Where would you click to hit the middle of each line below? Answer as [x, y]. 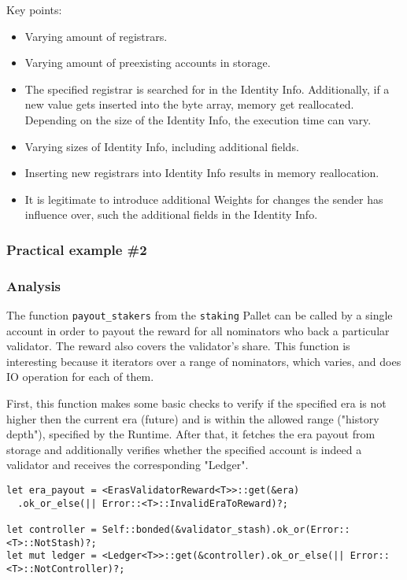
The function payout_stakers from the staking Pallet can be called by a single [200, 315]
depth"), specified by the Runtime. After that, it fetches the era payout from [191, 434]
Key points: [34, 9]
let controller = [52, 529]
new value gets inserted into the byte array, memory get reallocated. [189, 104]
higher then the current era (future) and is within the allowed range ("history [193, 418]
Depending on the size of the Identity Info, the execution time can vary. [198, 119]
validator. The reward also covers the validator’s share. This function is [178, 346]
